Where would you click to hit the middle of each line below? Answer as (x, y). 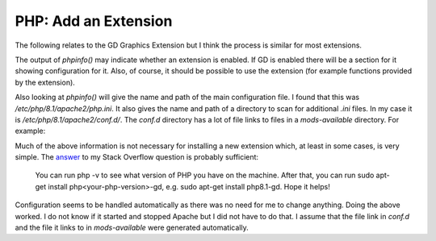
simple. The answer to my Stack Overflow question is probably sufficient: (136, 157)
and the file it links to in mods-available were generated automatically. (132, 228)
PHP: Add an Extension (94, 21)
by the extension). (45, 82)
